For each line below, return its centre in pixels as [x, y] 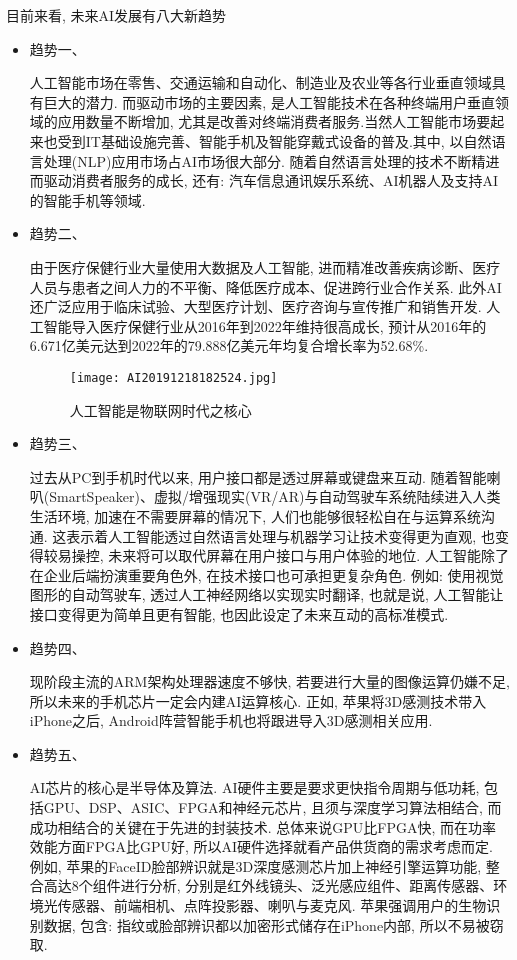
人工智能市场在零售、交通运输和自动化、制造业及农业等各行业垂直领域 [260, 82]
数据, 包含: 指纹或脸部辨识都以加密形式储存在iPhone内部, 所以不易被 [266, 924]
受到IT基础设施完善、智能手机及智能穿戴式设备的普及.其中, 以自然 [274, 140]
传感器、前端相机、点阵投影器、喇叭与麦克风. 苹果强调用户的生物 [272, 905]
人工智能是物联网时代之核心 [160, 409]
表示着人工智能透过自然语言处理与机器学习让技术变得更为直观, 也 [280, 535]
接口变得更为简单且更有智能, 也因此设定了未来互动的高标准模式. [239, 613]
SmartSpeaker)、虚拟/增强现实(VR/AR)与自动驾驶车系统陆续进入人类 [275, 496]
